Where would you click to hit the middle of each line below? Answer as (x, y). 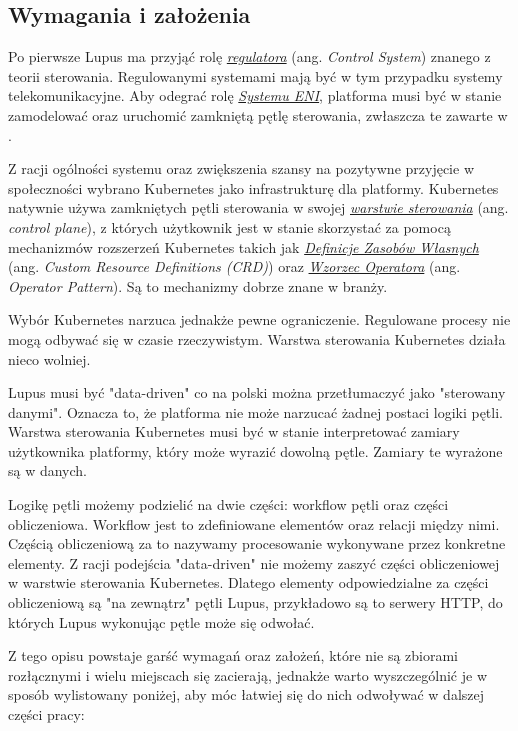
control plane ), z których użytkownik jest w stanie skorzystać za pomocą (229, 226)
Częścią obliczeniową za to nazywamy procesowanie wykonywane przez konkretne (257, 543)
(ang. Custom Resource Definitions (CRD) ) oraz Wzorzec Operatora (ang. (234, 266)
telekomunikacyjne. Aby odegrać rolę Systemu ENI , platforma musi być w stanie (255, 95)
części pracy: (46, 714)
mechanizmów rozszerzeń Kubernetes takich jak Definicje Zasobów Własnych (243, 246)
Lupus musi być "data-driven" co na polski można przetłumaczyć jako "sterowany (257, 392)
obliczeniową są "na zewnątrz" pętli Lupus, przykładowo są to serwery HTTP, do (255, 602)
